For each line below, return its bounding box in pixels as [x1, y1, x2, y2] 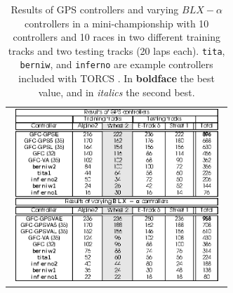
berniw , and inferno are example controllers [20, 57, 213, 72]
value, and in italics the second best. [38, 84, 195, 99]
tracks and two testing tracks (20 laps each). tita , [8, 43, 225, 58]
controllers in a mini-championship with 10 [25, 15, 209, 30]
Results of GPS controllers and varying [11, 2, 179, 16]
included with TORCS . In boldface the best [18, 71, 215, 86]
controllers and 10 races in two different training [13, 30, 220, 44]
